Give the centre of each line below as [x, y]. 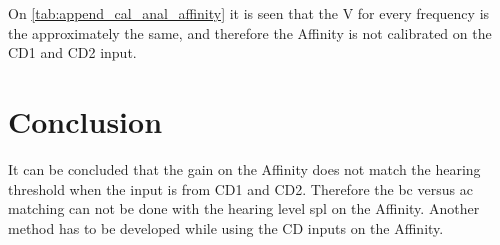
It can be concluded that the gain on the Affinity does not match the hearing [244, 168]
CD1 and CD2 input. [72, 52]
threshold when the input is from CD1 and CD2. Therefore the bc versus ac [240, 188]
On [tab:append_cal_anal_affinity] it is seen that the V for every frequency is [249, 13]
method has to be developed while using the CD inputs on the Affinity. [226, 227]
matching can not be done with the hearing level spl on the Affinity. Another [244, 208]
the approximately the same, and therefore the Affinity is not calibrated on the [250, 32]
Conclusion [85, 120]
